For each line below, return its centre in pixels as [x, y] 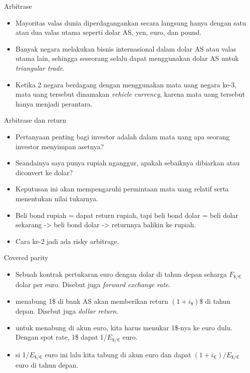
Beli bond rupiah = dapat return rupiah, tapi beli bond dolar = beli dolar [127, 215]
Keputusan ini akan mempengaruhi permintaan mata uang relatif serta [122, 189]
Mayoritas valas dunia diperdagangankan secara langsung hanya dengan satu [131, 22]
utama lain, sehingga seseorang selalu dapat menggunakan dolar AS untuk [127, 58]
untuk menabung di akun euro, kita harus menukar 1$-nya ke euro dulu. [124, 327]
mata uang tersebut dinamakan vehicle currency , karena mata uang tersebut [130, 94]
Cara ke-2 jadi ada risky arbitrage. [67, 241]
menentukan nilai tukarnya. [57, 198]
